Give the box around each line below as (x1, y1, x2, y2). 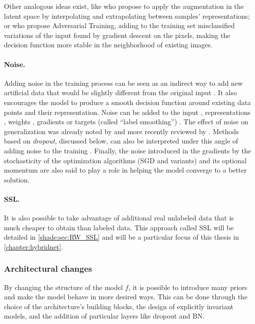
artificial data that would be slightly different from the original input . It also (4, 87, 237, 98)
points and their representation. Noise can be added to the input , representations (4, 107, 251, 117)
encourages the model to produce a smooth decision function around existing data (4, 97, 251, 107)
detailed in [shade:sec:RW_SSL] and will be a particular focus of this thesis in (4, 232, 239, 242)
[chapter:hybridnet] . (4, 241, 63, 252)
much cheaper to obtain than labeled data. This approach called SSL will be (4, 222, 234, 232)
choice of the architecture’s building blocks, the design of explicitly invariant (4, 301, 234, 311)
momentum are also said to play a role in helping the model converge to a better (4, 165, 247, 175)
